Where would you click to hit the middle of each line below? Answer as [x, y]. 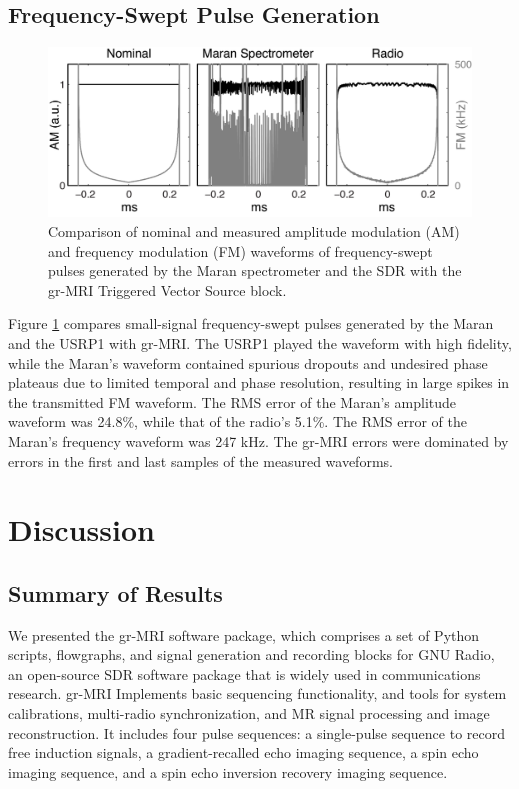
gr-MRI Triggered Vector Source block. [167, 289]
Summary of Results [115, 592]
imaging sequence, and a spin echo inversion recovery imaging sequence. [228, 771]
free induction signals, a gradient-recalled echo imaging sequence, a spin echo [243, 752]
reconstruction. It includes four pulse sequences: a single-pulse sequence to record [256, 732]
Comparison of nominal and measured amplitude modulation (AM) [254, 230]
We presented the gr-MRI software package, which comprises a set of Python [244, 634]
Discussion [81, 529]
